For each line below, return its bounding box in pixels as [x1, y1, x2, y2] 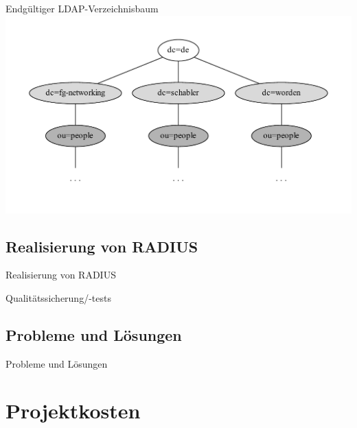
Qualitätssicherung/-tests [5, 290, 111, 305]
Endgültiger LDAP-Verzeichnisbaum [5, 1, 159, 15]
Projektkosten [5, 396, 141, 425]
